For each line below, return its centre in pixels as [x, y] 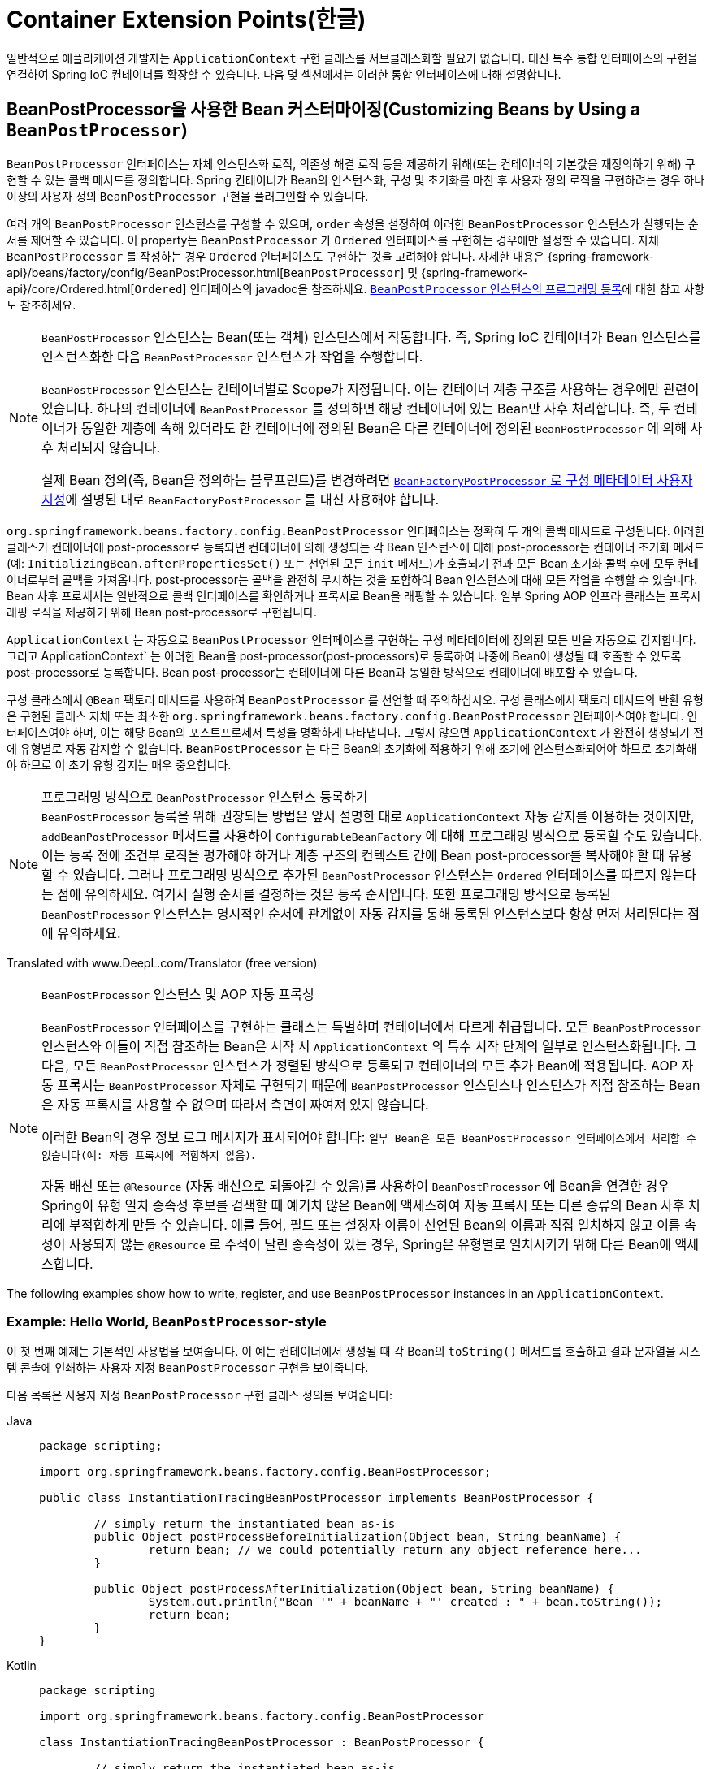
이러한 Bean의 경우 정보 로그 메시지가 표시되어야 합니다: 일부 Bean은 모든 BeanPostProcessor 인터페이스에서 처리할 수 [369, 1137]
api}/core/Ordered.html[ [71, 288]
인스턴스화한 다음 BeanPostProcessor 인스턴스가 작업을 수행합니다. [232, 356]
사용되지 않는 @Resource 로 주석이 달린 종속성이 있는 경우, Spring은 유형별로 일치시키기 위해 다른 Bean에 [371, 1244]
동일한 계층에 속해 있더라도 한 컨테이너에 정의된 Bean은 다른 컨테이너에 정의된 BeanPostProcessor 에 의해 [384, 428]
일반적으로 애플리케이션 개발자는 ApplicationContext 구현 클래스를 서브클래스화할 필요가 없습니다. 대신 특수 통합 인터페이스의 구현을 [352, 58]
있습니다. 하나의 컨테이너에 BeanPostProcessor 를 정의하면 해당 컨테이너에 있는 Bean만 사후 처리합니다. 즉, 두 [356, 408]
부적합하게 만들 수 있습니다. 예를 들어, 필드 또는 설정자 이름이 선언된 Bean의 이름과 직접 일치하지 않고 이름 [375, 1224]
